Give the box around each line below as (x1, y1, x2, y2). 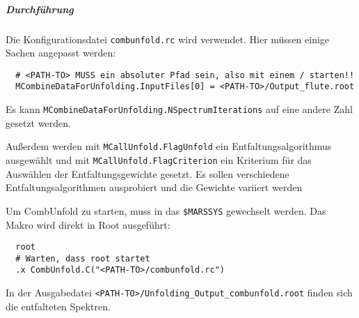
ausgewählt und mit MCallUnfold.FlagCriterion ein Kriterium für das (6, 153, 312, 167)
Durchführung (6, 1, 74, 16)
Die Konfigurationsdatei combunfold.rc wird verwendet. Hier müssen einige (6, 31, 330, 46)
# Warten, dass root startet (15, 253, 150, 264)
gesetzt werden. (6, 115, 71, 130)
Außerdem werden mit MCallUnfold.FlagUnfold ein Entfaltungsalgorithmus (6, 139, 332, 153)
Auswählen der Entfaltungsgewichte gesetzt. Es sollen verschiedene (6, 166, 289, 181)
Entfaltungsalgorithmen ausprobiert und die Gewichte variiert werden (6, 180, 303, 195)
